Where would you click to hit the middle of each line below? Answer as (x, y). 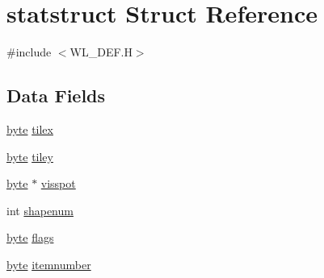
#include (29, 52)
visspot (58, 183)
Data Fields (56, 95)
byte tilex (30, 129)
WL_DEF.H (101, 52)
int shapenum (40, 210)
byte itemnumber (49, 264)
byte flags (30, 237)
